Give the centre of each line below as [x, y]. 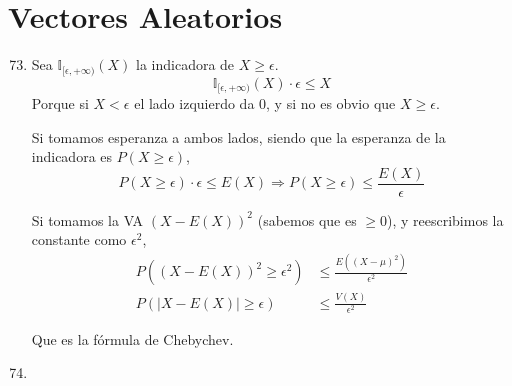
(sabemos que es [307, 219]
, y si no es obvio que [331, 103]
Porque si [60, 103]
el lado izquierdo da [194, 103]
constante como [79, 239]
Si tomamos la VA [87, 219]
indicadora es [72, 156]
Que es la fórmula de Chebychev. [132, 338]
